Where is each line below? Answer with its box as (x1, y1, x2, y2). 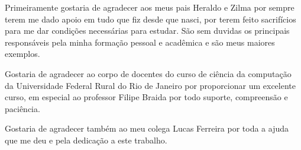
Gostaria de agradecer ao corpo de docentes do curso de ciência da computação (5, 67, 292, 79)
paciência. (5, 102, 40, 114)
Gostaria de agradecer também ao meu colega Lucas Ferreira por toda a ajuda (5, 122, 289, 135)
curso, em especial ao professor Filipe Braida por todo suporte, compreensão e (5, 91, 288, 103)
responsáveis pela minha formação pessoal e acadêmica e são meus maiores (5, 36, 275, 48)
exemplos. (5, 47, 40, 60)
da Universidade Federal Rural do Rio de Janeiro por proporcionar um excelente (5, 79, 296, 91)
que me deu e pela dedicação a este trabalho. (5, 133, 167, 146)
